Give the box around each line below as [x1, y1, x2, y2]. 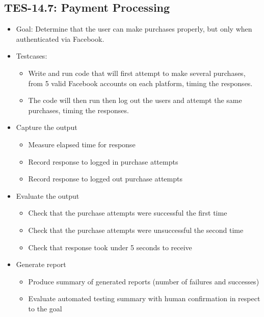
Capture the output [16, 122, 77, 133]
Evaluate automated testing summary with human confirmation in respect [28, 293, 260, 304]
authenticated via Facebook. [16, 33, 104, 44]
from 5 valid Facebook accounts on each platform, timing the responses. [28, 77, 253, 88]
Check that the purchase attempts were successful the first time [28, 207, 227, 218]
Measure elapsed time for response [28, 139, 136, 149]
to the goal [28, 303, 62, 313]
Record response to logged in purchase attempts [28, 156, 178, 167]
